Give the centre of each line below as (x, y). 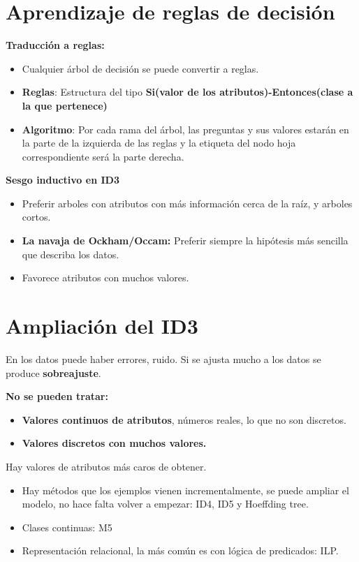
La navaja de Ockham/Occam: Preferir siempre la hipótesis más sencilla (185, 241)
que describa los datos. (71, 254)
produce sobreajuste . (53, 372)
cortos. (36, 217)
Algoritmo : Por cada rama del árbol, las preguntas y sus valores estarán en (185, 129)
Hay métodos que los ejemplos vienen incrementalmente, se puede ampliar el (185, 490)
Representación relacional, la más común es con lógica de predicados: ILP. (180, 550)
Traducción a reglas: (55, 45)
